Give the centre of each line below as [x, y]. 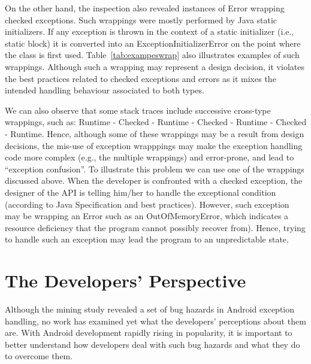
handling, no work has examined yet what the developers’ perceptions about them [155, 321]
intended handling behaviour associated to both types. [105, 90]
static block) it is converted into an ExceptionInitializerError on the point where [153, 43]
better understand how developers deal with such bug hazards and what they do [153, 344]
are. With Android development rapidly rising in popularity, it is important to [149, 333]
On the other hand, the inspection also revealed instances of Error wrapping [145, 8]
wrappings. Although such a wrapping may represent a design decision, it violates [155, 66]
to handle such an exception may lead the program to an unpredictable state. [147, 239]
